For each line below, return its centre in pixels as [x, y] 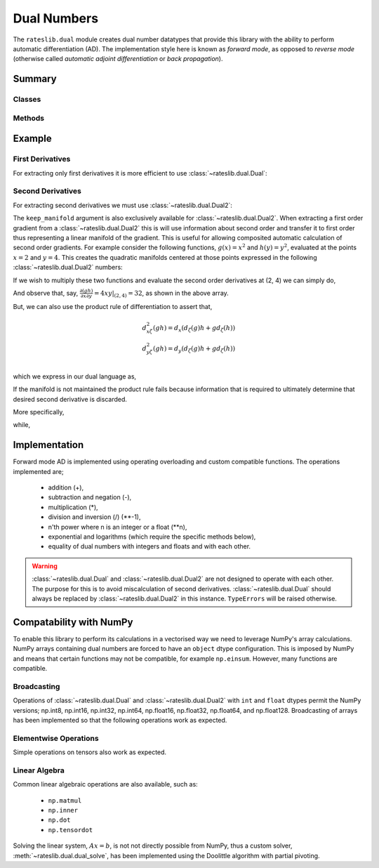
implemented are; [38, 471]
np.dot [59, 820]
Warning [45, 566]
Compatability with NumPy [73, 622]
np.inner [63, 810]
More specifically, [39, 412]
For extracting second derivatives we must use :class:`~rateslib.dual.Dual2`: [123, 205]
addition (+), [66, 487]
